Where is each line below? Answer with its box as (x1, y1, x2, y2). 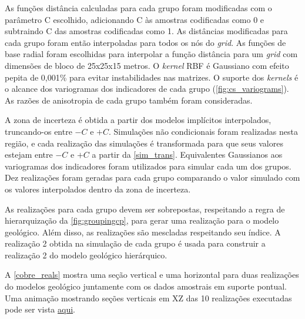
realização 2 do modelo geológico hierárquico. (5, 248, 167, 261)
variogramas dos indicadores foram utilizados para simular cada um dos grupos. (5, 159, 291, 172)
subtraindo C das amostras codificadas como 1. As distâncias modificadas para (5, 25, 288, 37)
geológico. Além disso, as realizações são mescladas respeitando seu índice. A (5, 225, 281, 238)
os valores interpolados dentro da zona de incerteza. (5, 182, 191, 195)
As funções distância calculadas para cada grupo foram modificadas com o (5, 2, 272, 14)
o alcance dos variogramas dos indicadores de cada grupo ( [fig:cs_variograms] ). (5, 82, 289, 95)
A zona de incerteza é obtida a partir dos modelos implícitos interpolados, (5, 114, 272, 126)
